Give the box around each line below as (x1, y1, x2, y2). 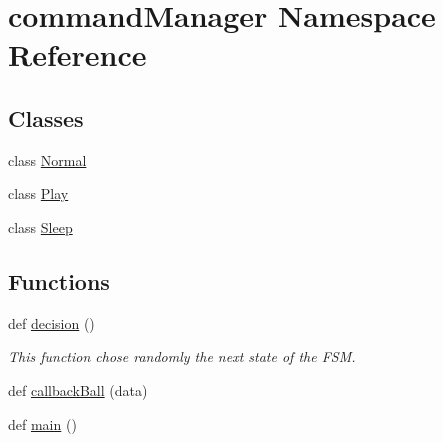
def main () (8, 413, 77, 434)
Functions (8, 265, 110, 296)
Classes (8, 102, 84, 133)
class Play (8, 183, 69, 204)
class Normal (8, 149, 87, 170)
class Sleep (8, 216, 73, 237)
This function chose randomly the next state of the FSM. (8, 346, 356, 367)
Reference (8, 34, 147, 75)
